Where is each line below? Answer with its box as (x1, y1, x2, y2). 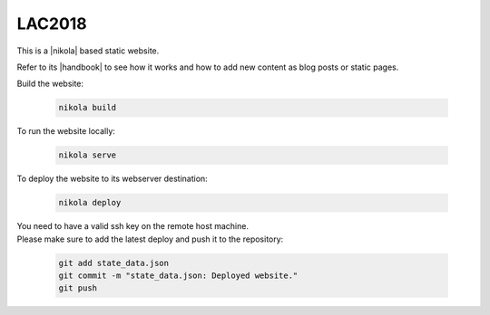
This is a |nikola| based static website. (16, 45, 160, 56)
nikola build (58, 102, 117, 113)
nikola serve (58, 150, 117, 160)
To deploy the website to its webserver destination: (16, 173, 208, 185)
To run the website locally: (16, 126, 115, 137)
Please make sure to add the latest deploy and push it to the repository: (16, 234, 284, 244)
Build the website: (16, 78, 84, 90)
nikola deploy (58, 197, 122, 208)
